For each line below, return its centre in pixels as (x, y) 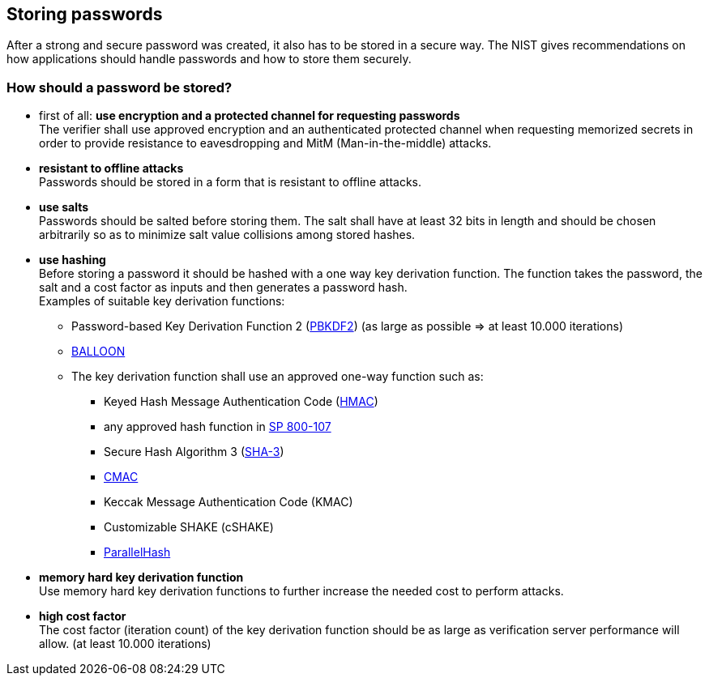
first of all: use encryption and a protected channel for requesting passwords (250, 116)
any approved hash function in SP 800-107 (218, 427)
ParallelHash (137, 552)
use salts (64, 207)
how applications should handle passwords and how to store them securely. (209, 59)
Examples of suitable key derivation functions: (162, 301)
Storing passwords (85, 14)
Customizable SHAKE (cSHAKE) (189, 527)
